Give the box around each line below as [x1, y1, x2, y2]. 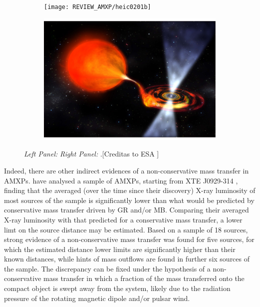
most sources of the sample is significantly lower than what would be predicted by [4, 194, 255, 205]
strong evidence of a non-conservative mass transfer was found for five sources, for [4, 234, 255, 244]
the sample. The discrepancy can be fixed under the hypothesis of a [4, 263, 211, 273]
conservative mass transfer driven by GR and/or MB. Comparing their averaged [4, 204, 249, 215]
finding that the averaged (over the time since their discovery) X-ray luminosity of [4, 185, 256, 195]
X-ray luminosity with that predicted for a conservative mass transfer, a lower [4, 214, 243, 224]
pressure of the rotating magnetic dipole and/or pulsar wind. [4, 292, 190, 303]
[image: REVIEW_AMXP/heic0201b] [44, 3, 151, 10]
